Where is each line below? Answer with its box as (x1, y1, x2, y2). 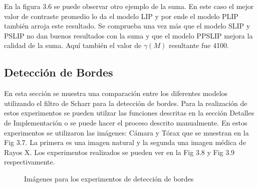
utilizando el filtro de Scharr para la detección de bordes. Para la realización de (4, 97, 247, 108)
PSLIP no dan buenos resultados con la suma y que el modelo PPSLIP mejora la (4, 30, 253, 40)
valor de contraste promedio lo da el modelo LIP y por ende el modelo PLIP (4, 10, 238, 21)
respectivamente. (4, 156, 55, 167)
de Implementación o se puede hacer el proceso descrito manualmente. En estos (4, 117, 247, 127)
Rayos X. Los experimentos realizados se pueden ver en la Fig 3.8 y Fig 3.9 (4, 146, 235, 157)
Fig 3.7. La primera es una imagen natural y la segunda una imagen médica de (4, 137, 246, 147)
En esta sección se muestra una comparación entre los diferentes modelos (4, 88, 228, 98)
